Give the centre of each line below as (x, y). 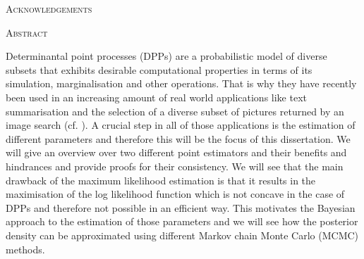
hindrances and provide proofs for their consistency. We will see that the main (175, 166)
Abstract (27, 32)
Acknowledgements (49, 8)
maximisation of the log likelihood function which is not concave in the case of (175, 194)
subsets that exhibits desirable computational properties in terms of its (159, 69)
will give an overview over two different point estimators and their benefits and (176, 152)
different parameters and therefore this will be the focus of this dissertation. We (178, 138)
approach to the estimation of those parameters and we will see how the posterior (182, 221)
